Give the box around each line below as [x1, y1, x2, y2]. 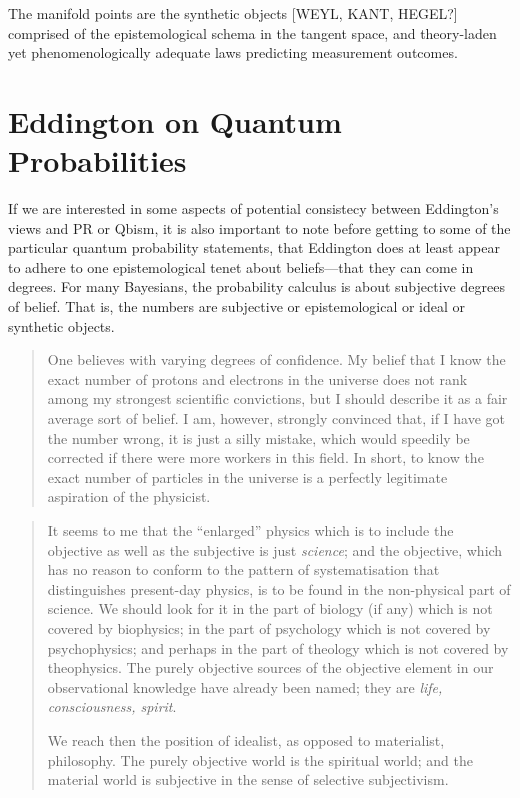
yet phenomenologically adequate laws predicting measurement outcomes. [8, 42, 458, 63]
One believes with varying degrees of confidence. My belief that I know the [47, 349, 506, 370]
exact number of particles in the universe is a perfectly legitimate [47, 466, 448, 487]
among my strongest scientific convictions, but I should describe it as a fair [47, 388, 508, 409]
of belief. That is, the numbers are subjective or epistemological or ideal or [8, 296, 466, 317]
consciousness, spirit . [47, 696, 177, 717]
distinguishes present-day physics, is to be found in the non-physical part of [47, 578, 511, 599]
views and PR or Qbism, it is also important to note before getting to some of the [8, 217, 511, 238]
